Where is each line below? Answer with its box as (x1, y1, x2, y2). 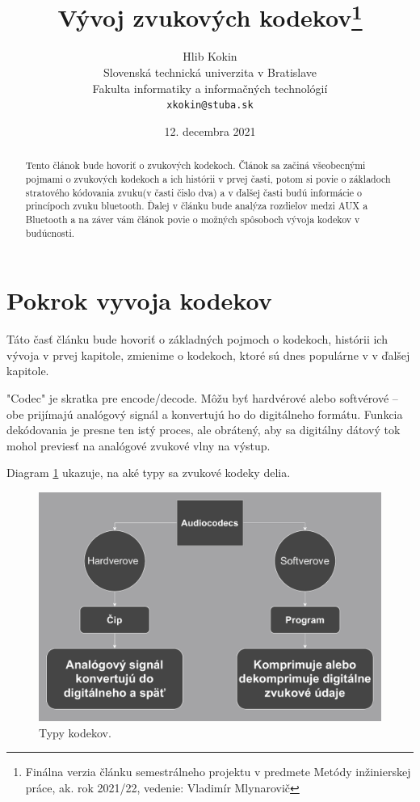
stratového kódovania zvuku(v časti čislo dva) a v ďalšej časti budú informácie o (25, 185, 363, 199)
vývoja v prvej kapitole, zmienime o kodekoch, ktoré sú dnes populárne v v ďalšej (6, 346, 410, 363)
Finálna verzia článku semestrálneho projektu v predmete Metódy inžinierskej (25, 763, 411, 780)
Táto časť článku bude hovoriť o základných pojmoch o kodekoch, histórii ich (6, 331, 388, 348)
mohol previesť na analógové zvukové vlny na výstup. (6, 437, 271, 454)
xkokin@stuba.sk (166, 99, 254, 112)
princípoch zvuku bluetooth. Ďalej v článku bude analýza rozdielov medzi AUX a (25, 199, 368, 213)
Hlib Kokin (183, 48, 237, 65)
